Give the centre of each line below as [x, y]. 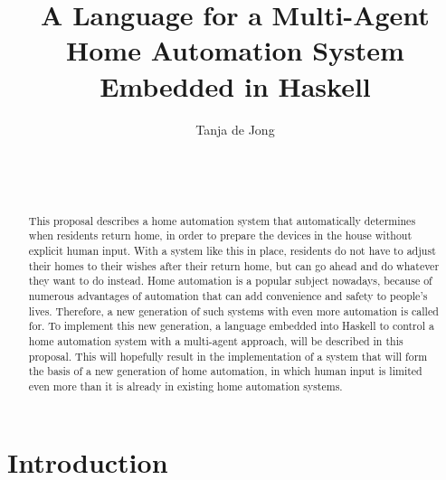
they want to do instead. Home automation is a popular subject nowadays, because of [230, 281]
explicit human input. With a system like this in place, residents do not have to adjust [232, 250]
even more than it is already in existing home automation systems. [185, 386]
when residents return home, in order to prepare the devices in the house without [220, 235]
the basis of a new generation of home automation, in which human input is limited [225, 371]
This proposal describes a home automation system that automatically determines [222, 220]
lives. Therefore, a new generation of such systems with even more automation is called [233, 311]
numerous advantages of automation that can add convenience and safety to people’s [228, 295]
